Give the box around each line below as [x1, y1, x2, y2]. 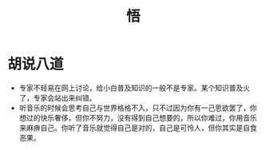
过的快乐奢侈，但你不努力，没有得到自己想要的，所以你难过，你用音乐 [26, 112, 257, 122]
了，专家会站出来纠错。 [18, 93, 97, 102]
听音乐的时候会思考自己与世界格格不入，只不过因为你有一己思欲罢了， [18, 103, 251, 112]
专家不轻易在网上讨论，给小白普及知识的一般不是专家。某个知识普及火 [18, 83, 251, 93]
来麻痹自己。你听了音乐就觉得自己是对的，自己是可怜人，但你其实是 [18, 123, 243, 132]
